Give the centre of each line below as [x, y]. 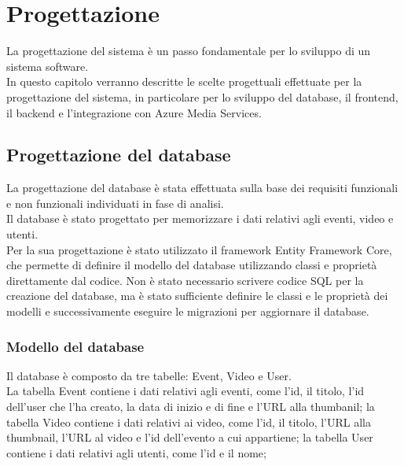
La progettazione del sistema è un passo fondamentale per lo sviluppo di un [189, 51]
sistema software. [48, 66]
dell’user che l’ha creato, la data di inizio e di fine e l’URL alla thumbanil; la [191, 407]
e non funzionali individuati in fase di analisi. [115, 203]
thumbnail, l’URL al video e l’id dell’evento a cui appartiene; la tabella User [190, 437]
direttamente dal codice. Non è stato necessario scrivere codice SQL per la [185, 280]
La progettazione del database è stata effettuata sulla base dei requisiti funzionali [202, 188]
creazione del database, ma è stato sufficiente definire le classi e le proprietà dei [197, 296]
